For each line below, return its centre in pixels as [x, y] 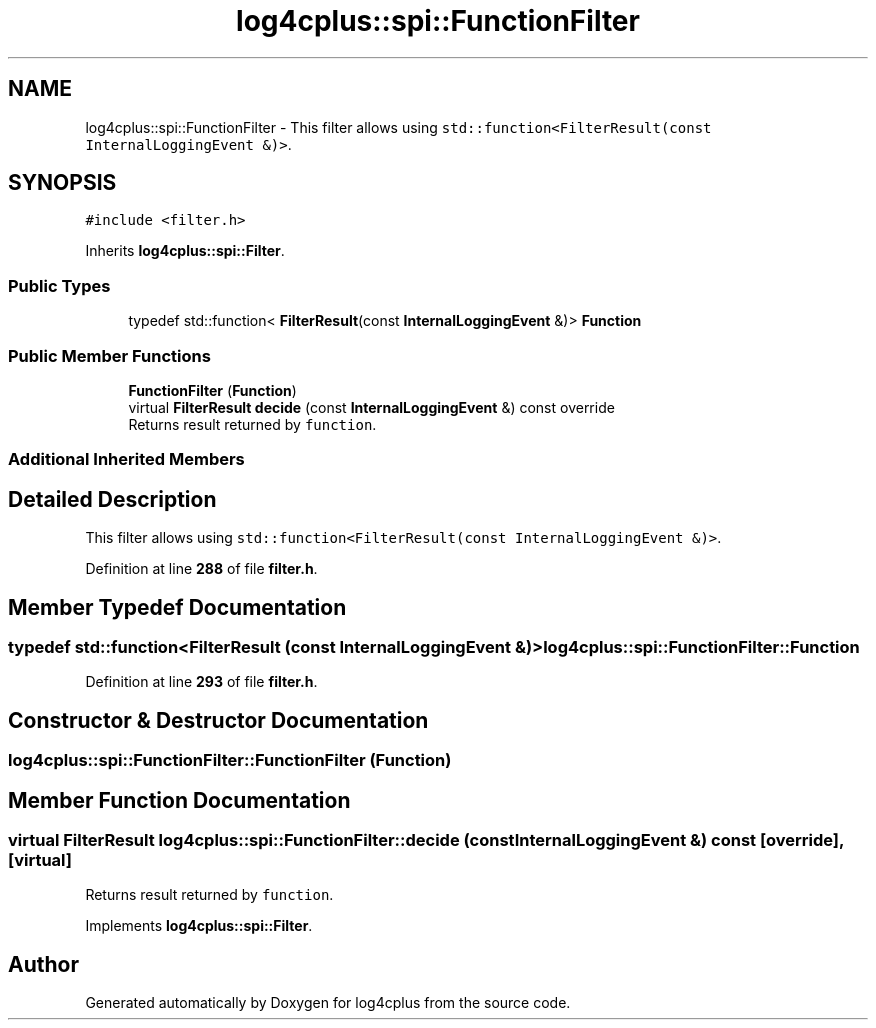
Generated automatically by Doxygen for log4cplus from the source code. [328, 1003]
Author [43, 964]
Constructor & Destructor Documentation [218, 720]
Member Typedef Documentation [177, 607]
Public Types [59, 285]
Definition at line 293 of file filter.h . [201, 682]
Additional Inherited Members [126, 459]
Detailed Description [112, 499]
